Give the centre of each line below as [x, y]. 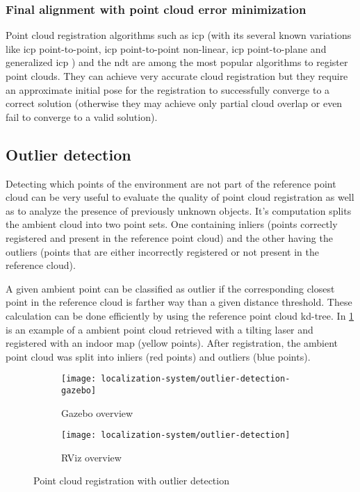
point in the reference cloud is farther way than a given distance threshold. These [179, 302]
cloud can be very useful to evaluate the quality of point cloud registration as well [180, 197]
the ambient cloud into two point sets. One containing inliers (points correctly [172, 224]
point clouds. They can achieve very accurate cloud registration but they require [177, 76]
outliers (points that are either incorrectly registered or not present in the [162, 251]
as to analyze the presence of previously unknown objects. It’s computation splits [179, 210]
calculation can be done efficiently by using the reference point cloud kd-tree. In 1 [180, 315]
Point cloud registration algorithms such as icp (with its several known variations [179, 35]
